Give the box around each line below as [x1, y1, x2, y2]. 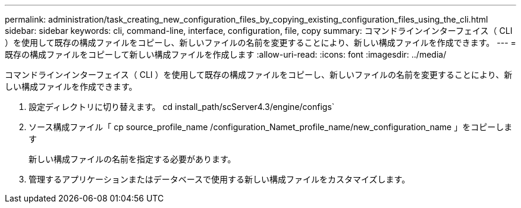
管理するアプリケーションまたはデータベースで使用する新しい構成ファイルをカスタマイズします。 [29, 174, 410, 184]
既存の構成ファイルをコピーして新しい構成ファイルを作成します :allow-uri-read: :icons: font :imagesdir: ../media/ [5, 49, 447, 59]
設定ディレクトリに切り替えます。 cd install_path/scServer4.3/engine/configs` [29, 102, 335, 112]
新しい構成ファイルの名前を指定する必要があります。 [29, 154, 236, 164]
